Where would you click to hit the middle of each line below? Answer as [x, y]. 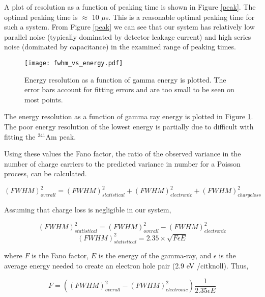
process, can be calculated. [46, 173]
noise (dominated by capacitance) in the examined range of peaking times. [120, 47]
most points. [44, 99]
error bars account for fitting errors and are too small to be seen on [129, 89]
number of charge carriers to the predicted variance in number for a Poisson [122, 163]
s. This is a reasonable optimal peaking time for [180, 17]
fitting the [20, 136]
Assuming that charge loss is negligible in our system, [88, 210]
